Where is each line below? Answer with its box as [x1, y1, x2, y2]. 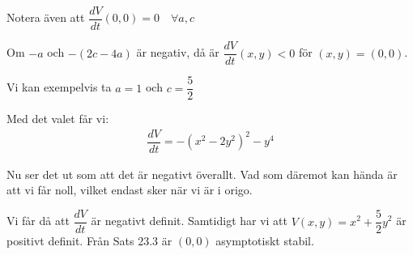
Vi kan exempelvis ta [6, 79, 112, 96]
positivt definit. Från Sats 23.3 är [6, 232, 172, 249]
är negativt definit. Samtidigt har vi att [91, 212, 288, 229]
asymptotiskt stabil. [215, 232, 314, 249]
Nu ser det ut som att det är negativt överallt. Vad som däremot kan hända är [6, 165, 398, 182]
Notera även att [6, 9, 85, 26]
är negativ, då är [136, 44, 219, 61]
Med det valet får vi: [6, 110, 109, 127]
